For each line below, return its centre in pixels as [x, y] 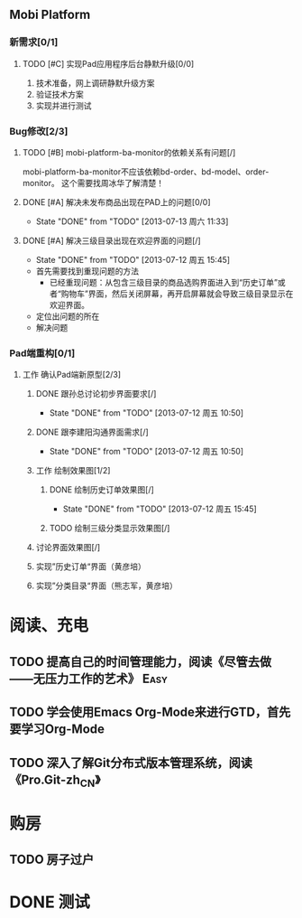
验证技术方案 [59, 94]
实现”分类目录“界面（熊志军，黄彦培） [106, 585]
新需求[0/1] [34, 42]
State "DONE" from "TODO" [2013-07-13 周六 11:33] [132, 221]
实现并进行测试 [64, 105]
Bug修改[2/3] [39, 131]
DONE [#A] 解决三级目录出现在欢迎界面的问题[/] [111, 240]
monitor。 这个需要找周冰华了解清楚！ [93, 183]
